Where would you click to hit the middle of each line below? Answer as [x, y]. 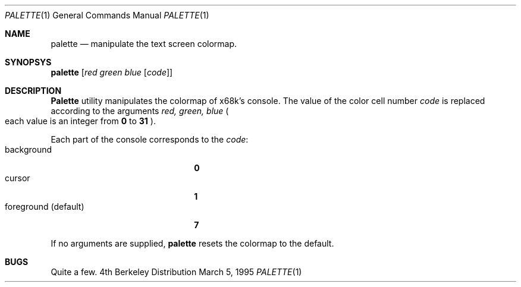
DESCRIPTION [33, 91]
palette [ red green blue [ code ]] [112, 72]
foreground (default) [45, 206]
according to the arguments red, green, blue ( [140, 111]
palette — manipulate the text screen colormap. [144, 44]
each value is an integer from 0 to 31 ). [80, 121]
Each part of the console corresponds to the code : [150, 139]
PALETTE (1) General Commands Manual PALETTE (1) [107, 15]
